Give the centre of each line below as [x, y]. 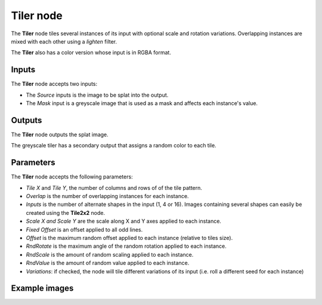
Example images [42, 289]
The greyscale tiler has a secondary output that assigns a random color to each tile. [114, 146]
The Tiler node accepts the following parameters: [72, 177]
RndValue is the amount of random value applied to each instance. [108, 263]
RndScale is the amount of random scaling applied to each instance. [110, 254]
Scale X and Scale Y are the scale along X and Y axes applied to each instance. [124, 221]
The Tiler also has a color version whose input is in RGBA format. [91, 53]
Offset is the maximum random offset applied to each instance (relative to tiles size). [129, 238]
